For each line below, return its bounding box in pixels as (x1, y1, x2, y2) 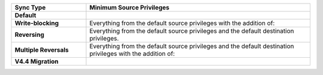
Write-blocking (14, 19, 59, 27)
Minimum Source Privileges (89, 4, 170, 11)
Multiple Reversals (14, 46, 69, 54)
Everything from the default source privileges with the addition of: (89, 19, 275, 27)
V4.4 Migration (14, 57, 59, 65)
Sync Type (14, 4, 46, 11)
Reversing (14, 30, 45, 39)
